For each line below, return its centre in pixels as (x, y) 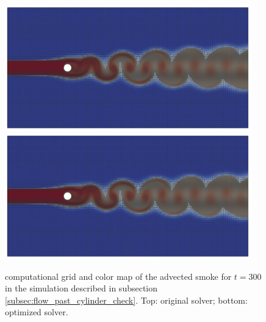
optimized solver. (37, 312)
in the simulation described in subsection (81, 288)
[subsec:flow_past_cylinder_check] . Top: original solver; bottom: (126, 300)
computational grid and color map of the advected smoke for (118, 276)
